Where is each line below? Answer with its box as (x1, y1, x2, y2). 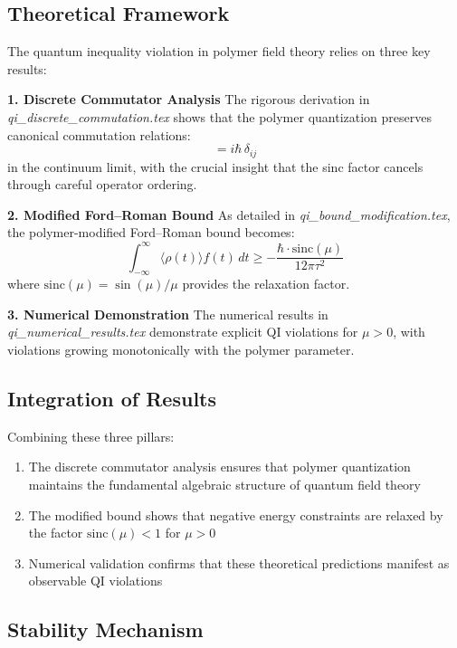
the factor (28, 523, 83, 542)
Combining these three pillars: (7, 426, 175, 445)
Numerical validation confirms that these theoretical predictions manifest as (28, 553, 450, 572)
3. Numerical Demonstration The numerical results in (7, 304, 328, 323)
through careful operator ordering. (7, 175, 197, 194)
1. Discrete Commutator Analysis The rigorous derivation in (7, 90, 370, 109)
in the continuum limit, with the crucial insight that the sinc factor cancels (7, 157, 424, 176)
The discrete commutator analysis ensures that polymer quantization (28, 457, 411, 476)
